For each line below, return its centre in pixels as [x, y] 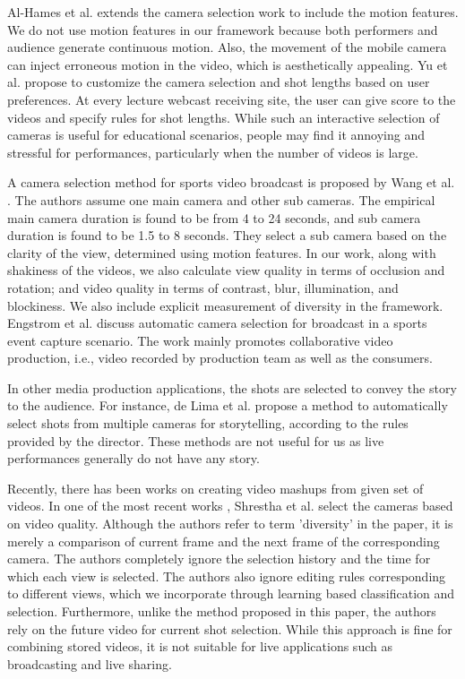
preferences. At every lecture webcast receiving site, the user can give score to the [232, 99]
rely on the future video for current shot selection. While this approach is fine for [230, 628]
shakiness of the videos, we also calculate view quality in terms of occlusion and [226, 270]
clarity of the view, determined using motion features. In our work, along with [222, 252]
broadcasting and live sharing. [90, 663]
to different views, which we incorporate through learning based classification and [231, 593]
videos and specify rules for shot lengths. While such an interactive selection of [224, 117]
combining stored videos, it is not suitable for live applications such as [200, 646]
